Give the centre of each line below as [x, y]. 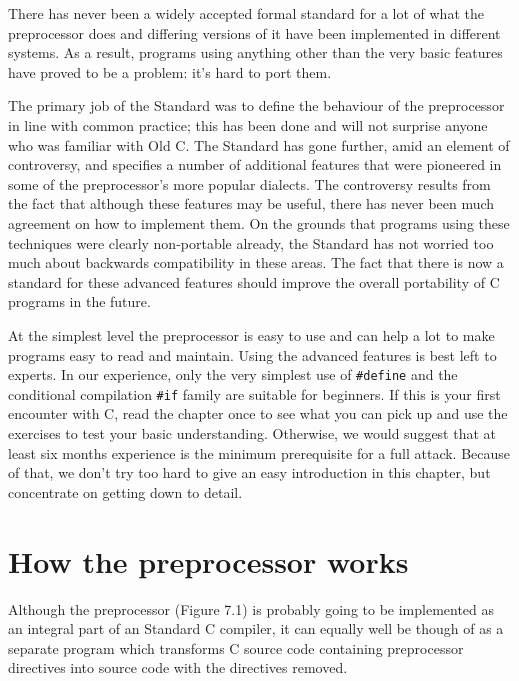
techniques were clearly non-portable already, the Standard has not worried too [251, 242]
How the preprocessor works [208, 560]
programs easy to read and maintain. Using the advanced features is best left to [252, 354]
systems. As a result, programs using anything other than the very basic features [255, 52]
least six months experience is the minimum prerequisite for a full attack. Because [259, 452]
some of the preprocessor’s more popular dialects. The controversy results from [249, 183]
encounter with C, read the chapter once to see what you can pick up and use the [258, 413]
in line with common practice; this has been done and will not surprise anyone [248, 124]
